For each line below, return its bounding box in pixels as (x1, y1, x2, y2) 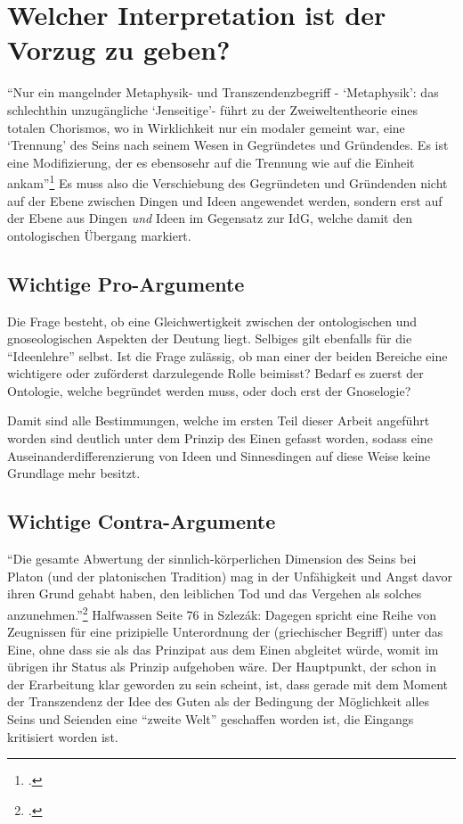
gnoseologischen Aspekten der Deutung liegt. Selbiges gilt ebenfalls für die (7, 329, 412, 348)
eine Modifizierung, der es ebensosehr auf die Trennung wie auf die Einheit (7, 152, 415, 171)
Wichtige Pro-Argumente (7, 269, 245, 297)
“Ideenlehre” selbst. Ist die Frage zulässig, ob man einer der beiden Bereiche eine (7, 346, 448, 365)
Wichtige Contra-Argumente (7, 507, 276, 535)
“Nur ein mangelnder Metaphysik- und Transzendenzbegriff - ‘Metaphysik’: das (7, 83, 439, 102)
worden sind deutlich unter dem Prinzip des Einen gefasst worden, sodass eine (7, 429, 433, 448)
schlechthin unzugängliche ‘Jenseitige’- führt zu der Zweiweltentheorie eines (7, 100, 418, 119)
